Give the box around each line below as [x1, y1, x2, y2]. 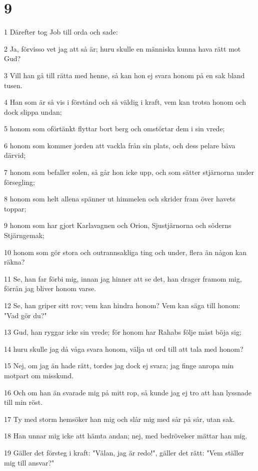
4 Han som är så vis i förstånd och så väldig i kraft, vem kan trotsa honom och [4, 97, 246, 107]
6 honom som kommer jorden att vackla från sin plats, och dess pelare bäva [4, 140, 235, 150]
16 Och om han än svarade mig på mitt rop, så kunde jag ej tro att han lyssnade [4, 387, 252, 397]
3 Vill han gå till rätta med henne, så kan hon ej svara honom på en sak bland [4, 70, 245, 80]
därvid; [4, 150, 26, 160]
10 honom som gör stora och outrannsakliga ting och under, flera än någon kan [4, 247, 247, 257]
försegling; [4, 176, 35, 187]
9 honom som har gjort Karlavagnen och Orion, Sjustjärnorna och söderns [4, 220, 231, 230]
